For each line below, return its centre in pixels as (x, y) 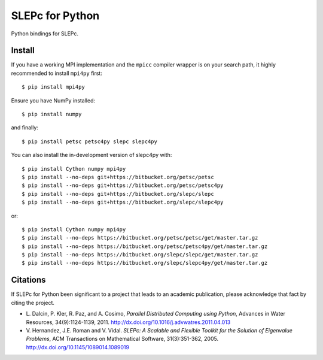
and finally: (25, 128)
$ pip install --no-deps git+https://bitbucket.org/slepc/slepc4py (123, 202)
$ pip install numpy (52, 114)
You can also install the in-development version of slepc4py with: (92, 155)
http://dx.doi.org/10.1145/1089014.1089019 (78, 347)
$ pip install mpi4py (53, 87)
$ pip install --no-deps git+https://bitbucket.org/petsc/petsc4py (123, 185)
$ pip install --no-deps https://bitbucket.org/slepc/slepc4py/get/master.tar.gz (145, 263)
